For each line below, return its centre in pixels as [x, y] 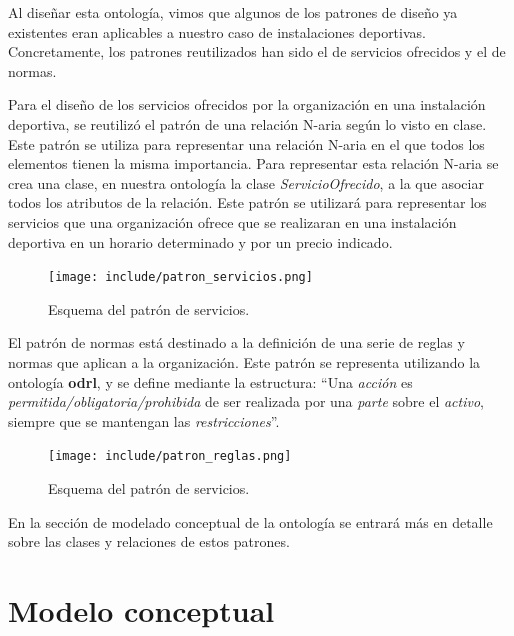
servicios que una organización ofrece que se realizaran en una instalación [232, 221]
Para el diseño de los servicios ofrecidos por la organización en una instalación [247, 104]
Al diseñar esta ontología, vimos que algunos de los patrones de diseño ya [233, 12]
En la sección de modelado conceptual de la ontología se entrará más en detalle [250, 521]
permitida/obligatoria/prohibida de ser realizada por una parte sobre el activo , [246, 401]
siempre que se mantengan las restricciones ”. [144, 420]
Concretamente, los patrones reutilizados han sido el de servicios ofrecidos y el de [257, 51]
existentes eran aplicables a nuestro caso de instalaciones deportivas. [217, 31]
